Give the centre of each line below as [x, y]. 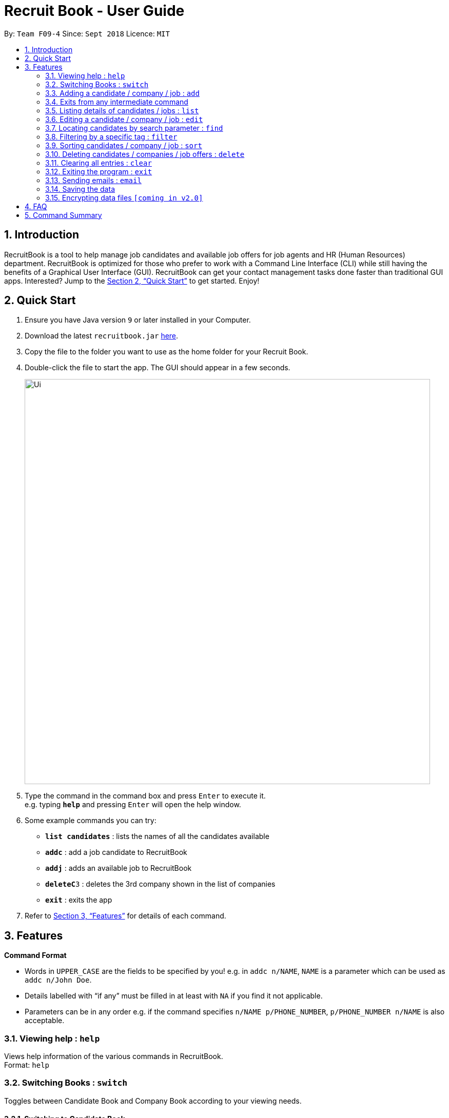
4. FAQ [36, 206]
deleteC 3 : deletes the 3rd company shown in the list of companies [160, 884]
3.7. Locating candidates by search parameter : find [134, 128]
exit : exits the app [79, 900]
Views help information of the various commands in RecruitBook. [114, 1056]
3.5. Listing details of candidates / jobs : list [122, 110]
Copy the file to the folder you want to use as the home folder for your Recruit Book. [167, 352]
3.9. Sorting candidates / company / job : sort [124, 145]
